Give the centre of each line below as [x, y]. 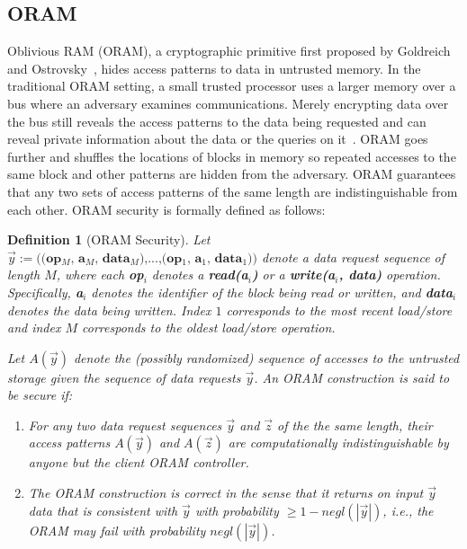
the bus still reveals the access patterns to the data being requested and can [217, 121]
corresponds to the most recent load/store [339, 310]
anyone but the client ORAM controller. [139, 462]
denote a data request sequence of [354, 257]
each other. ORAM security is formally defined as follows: [166, 209]
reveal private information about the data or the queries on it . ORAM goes [218, 139]
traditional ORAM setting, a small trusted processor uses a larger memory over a [232, 86]
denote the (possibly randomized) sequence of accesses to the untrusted [266, 357]
